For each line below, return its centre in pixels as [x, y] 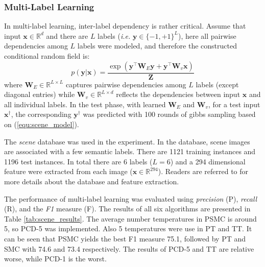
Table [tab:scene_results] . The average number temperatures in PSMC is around [130, 218]
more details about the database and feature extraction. [92, 181]
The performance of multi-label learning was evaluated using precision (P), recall [131, 198]
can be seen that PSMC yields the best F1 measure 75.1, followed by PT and [125, 238]
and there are [67, 35]
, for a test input [234, 104]
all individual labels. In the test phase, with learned [85, 104]
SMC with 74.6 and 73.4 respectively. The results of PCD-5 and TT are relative [129, 248]
